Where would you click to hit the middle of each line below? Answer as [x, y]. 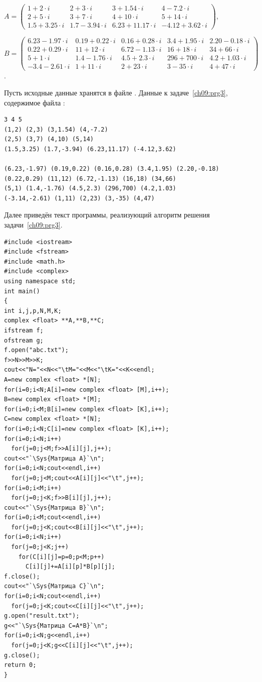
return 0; [20, 665]
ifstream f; [24, 330]
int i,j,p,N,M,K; [33, 311]
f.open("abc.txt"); [36, 350]
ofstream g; [24, 340]
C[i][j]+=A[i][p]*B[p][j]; [70, 567]
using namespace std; [40, 281]
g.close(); [22, 655]
